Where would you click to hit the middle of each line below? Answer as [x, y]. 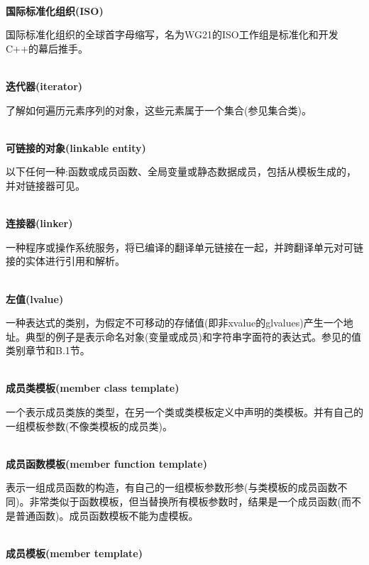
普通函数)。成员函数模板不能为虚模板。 [107, 515]
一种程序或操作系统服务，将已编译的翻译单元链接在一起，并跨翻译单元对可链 [184, 247]
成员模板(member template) [74, 553]
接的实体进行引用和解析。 [65, 261]
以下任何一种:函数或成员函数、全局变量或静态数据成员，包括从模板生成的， [181, 171]
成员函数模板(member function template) [107, 463]
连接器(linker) [39, 223]
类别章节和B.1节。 [48, 350]
